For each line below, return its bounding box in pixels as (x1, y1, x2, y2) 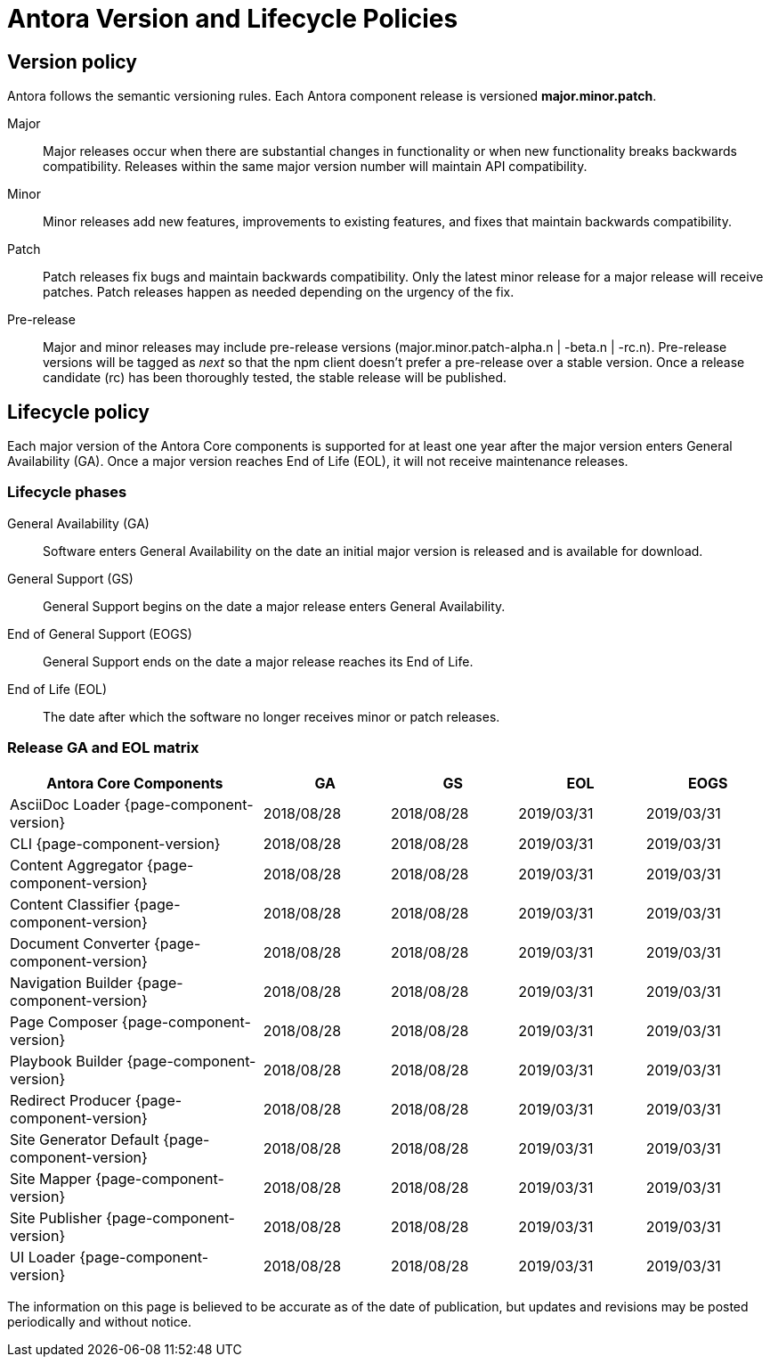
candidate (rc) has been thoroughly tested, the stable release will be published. (43, 370, 507, 386)
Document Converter (10, 934, 150, 952)
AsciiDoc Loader (10, 795, 121, 813)
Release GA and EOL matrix (7, 739, 199, 757)
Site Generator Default (10, 1130, 159, 1148)
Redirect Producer (10, 1090, 132, 1109)
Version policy (7, 50, 137, 73)
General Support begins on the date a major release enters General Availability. (43, 598, 506, 614)
